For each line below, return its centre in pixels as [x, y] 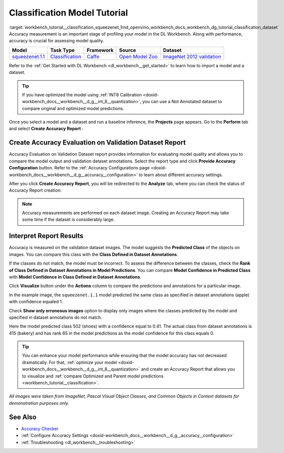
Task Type [62, 50]
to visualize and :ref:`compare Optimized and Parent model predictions [93, 376]
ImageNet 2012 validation [192, 56]
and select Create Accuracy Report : [46, 128]
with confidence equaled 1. [36, 302]
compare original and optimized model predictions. [73, 108]
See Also [23, 417]
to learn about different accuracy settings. [181, 175]
